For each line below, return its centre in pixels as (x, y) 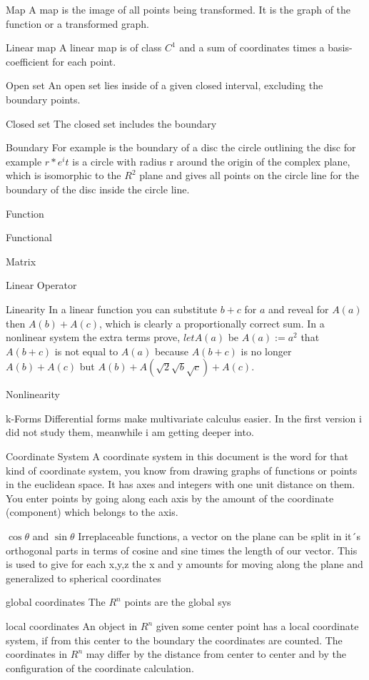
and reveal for (299, 309)
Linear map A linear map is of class (84, 47)
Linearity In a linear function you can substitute (112, 309)
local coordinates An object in (72, 626)
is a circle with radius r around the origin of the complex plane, (211, 161)
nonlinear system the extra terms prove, (93, 337)
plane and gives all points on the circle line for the (249, 175)
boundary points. (43, 99)
